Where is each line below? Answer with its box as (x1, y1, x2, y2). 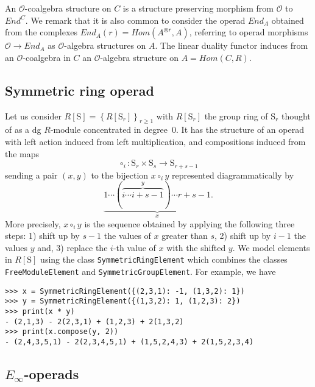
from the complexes (5, 26, 78, 38)
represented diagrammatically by (171, 168, 294, 181)
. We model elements (232, 241, 310, 254)
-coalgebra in (23, 51, 71, 63)
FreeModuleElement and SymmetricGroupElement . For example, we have (5, 265, 276, 278)
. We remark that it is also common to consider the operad (25, 13, 246, 26)
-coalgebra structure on (24, 2, 111, 14)
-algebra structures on (64, 39, 146, 52)
